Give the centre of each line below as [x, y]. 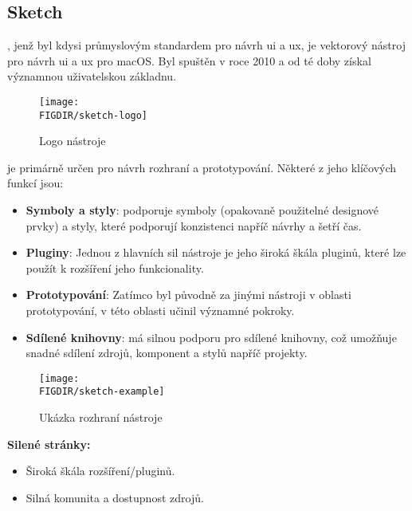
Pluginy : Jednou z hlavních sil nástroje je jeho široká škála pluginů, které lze [216, 252]
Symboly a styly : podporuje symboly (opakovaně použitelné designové [202, 210]
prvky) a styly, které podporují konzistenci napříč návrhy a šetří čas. [194, 225]
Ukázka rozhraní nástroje [101, 417]
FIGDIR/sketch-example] [102, 392]
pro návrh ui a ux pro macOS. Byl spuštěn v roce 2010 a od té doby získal [189, 60]
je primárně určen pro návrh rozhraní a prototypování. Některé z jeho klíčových [202, 167]
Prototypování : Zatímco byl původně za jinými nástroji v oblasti [188, 295]
